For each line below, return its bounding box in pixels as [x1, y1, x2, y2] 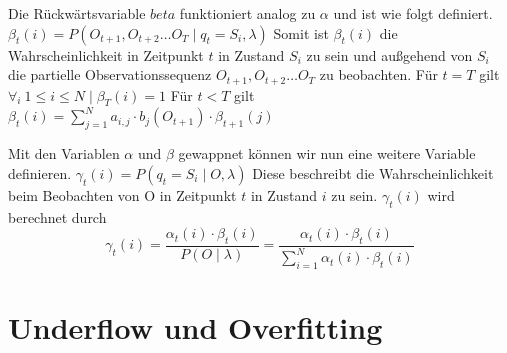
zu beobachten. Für [319, 64, 438, 85]
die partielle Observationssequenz [8, 64, 212, 85]
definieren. [8, 162, 72, 183]
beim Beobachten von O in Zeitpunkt [8, 184, 237, 205]
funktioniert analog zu [179, 3, 316, 23]
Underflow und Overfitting [8, 307, 383, 348]
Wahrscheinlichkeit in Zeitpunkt [8, 44, 204, 65]
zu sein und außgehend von [306, 44, 473, 65]
